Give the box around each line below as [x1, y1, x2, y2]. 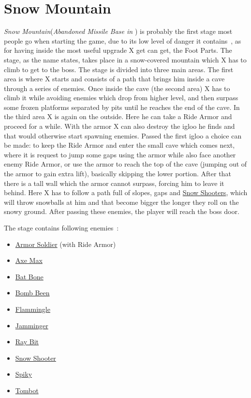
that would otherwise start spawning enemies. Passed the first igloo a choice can [4, 130, 242, 140]
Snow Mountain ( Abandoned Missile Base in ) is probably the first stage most [4, 26, 233, 36]
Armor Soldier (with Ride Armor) [15, 239, 116, 249]
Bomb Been [15, 288, 50, 298]
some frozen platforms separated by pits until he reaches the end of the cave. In [4, 102, 240, 112]
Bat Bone [15, 271, 44, 281]
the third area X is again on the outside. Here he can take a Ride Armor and [4, 111, 232, 122]
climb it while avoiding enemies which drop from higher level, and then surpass [4, 92, 238, 103]
